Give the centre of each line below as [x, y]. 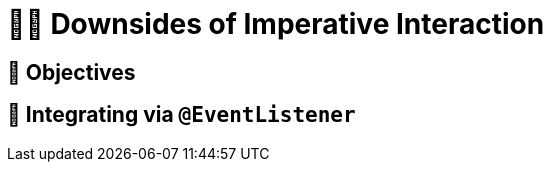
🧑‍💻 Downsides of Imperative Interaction [276, 24]
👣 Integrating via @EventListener [181, 115]
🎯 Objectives [71, 72]
